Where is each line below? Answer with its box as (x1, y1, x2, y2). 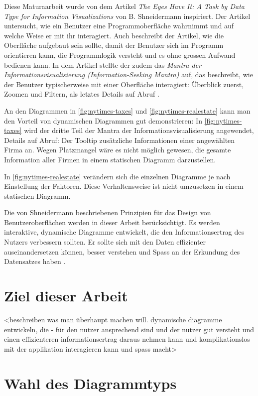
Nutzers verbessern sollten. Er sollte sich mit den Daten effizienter (4, 237, 206, 247)
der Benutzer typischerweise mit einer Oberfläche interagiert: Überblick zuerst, (4, 79, 244, 89)
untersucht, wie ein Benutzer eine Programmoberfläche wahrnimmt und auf (4, 20, 234, 31)
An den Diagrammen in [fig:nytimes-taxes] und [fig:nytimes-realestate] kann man (4, 105, 251, 116)
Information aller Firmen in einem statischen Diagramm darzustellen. (4, 154, 216, 164)
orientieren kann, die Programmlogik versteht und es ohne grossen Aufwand (4, 49, 236, 60)
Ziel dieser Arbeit (4, 285, 128, 306)
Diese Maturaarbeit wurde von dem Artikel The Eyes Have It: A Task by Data (4, 1, 245, 11)
